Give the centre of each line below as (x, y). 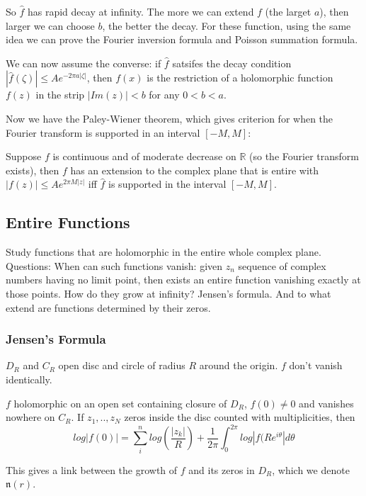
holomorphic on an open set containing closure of (120, 403)
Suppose (24, 156)
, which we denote (311, 469)
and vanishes (326, 403)
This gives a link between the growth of (92, 469)
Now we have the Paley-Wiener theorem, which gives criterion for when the (170, 118)
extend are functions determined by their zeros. (108, 307)
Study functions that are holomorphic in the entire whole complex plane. (164, 252)
